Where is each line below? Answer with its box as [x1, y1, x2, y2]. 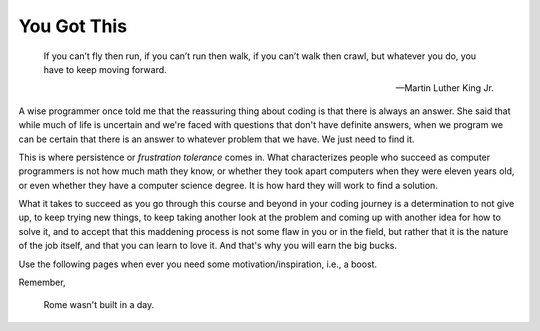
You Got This [18, 15, 128, 37]
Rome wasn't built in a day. [43, 299, 155, 311]
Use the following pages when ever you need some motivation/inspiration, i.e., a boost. [18, 258, 378, 270]
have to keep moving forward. [43, 63, 167, 75]
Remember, [18, 276, 66, 289]
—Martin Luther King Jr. [395, 82, 494, 94]
